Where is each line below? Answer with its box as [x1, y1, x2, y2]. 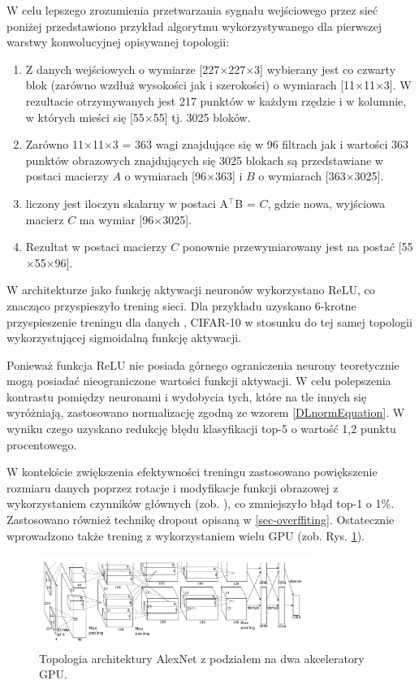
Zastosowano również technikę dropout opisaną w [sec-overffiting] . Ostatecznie [6, 511, 395, 528]
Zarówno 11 [25, 136, 84, 153]
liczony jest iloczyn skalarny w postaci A [25, 194, 228, 211]
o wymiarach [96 [124, 167, 206, 184]
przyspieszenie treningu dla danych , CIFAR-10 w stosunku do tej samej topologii [6, 313, 413, 330]
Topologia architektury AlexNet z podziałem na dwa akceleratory [39, 649, 365, 666]
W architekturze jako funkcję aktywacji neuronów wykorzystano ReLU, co [6, 281, 375, 298]
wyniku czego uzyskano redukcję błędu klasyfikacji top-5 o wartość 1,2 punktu [6, 420, 396, 437]
